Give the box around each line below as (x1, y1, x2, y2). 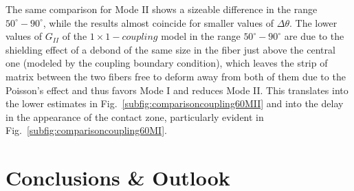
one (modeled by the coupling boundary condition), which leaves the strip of (5, 56, 328, 70)
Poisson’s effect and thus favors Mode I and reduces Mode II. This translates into (5, 82, 349, 97)
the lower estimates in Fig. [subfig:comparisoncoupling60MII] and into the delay (5, 96, 344, 111)
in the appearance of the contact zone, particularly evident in (5, 109, 264, 124)
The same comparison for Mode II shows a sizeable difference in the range (5, 2, 318, 16)
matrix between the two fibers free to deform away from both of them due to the (5, 69, 346, 83)
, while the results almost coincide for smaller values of (43, 15, 274, 30)
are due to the (284, 29, 344, 43)
